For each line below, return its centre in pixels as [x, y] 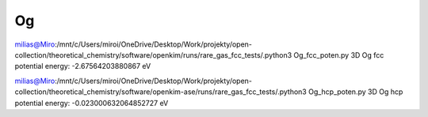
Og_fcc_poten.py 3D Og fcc [339, 55]
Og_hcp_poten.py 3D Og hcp [355, 92]
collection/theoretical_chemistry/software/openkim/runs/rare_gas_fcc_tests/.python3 [153, 55]
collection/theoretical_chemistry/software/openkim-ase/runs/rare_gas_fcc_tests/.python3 [160, 92]
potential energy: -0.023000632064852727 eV [92, 103]
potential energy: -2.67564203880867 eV [83, 66]
